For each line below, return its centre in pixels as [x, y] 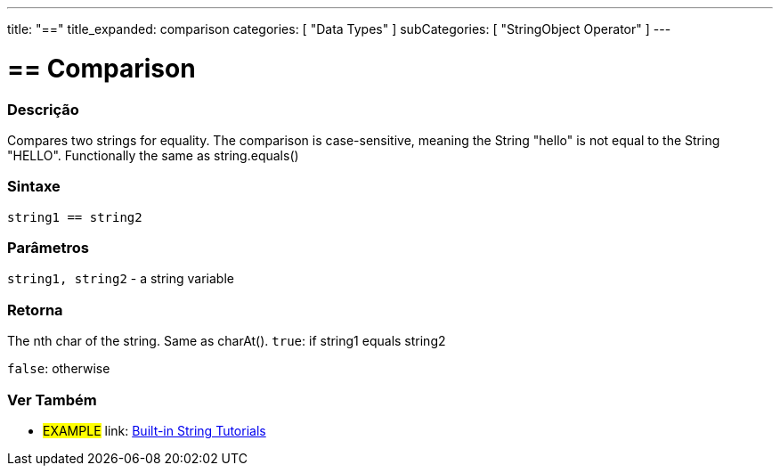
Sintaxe [34, 187]
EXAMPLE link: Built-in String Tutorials [154, 430]
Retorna [35, 310]
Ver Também [52, 400]
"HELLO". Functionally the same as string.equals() [153, 155]
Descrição [43, 109]
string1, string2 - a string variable [121, 279]
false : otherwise [59, 369]
